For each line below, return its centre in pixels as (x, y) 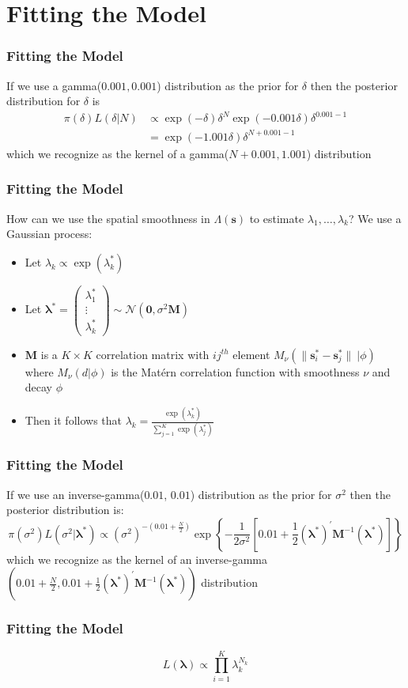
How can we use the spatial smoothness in (108, 218)
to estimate (277, 218)
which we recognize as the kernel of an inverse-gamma (137, 559)
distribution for (43, 101)
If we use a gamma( (54, 85)
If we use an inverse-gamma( (76, 494)
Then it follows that (73, 420)
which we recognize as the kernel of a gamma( (118, 153)
